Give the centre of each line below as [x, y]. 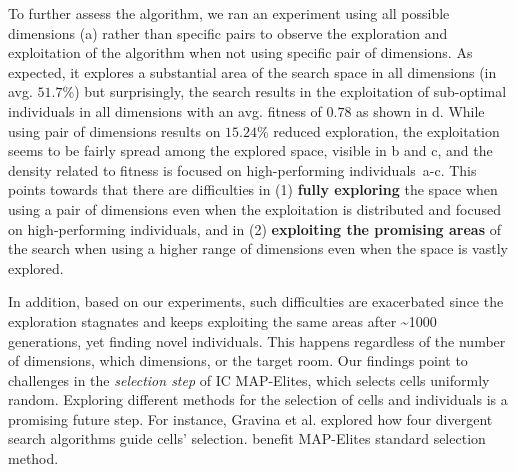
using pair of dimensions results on [114, 130]
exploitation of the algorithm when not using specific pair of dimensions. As [240, 52]
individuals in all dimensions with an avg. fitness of [165, 110]
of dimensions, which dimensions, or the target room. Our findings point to [238, 360]
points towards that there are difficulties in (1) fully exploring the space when [253, 189]
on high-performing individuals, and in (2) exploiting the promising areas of [255, 228]
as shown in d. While [420, 110]
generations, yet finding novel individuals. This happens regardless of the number [257, 340]
